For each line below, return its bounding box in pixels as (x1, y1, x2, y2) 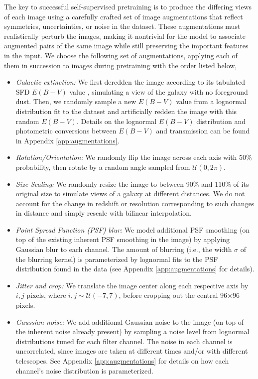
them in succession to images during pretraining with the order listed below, (4, 60, 237, 70)
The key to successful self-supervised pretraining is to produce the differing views (4, 1, 252, 11)
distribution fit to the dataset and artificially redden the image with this (15, 106, 237, 116)
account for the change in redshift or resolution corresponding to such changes (15, 198, 255, 208)
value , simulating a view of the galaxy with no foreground (69, 86, 248, 97)
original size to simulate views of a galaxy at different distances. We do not (15, 188, 245, 199)
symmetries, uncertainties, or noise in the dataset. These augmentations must (4, 21, 241, 31)
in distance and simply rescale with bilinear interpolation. (15, 208, 192, 218)
